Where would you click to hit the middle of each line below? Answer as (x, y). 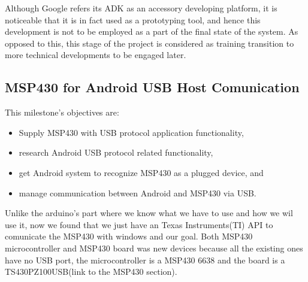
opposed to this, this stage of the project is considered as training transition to (150, 43)
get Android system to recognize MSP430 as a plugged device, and (141, 172)
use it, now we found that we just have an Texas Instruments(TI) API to (139, 224)
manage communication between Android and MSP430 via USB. (138, 192)
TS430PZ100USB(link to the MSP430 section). (91, 272)
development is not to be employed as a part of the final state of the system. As (152, 31)
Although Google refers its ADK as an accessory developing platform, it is (141, 8)
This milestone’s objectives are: (62, 112)
